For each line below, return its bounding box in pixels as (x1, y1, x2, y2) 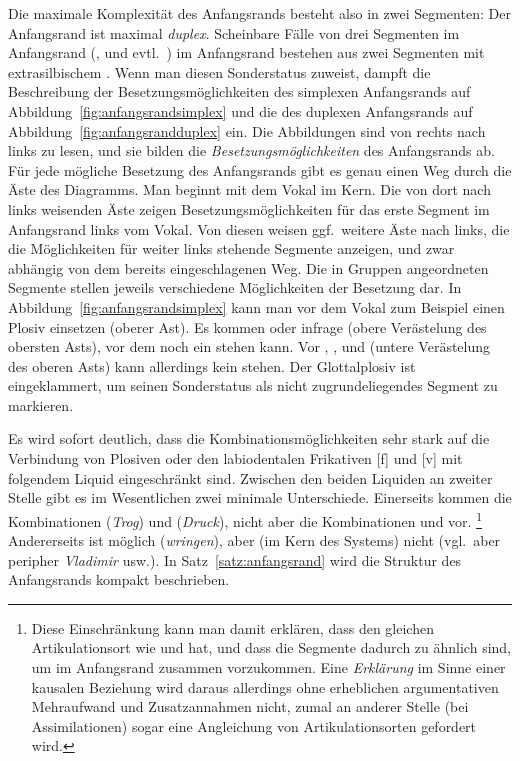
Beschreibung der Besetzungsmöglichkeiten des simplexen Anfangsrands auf (8, 81, 471, 102)
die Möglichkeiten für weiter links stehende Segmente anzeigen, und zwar (8, 238, 455, 259)
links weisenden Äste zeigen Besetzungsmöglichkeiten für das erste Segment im (8, 198, 490, 219)
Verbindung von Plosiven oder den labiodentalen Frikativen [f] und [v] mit (8, 448, 463, 469)
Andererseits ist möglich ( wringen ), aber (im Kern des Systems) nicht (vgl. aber (8, 530, 501, 551)
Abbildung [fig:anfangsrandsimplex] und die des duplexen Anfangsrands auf (8, 100, 473, 121)
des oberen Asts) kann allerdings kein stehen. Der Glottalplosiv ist (8, 355, 416, 376)
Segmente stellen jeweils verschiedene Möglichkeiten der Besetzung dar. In (8, 277, 462, 298)
